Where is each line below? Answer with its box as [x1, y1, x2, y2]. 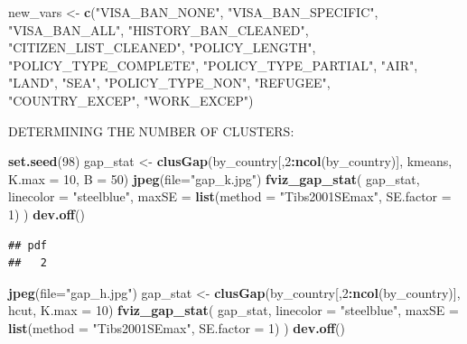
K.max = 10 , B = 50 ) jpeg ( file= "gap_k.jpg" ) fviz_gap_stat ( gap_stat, [8, 169, 420, 188]
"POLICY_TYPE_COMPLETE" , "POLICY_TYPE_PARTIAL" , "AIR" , [8, 55, 418, 74]
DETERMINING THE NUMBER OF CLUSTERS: [8, 121, 294, 140]
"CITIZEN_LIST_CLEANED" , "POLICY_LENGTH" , [8, 38, 316, 57]
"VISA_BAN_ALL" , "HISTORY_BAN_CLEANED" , [8, 20, 309, 39]
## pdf [8, 238, 47, 252]
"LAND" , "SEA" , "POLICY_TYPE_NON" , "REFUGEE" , [8, 73, 331, 92]
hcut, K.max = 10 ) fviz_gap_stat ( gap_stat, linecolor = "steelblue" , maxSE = [8, 301, 459, 320]
